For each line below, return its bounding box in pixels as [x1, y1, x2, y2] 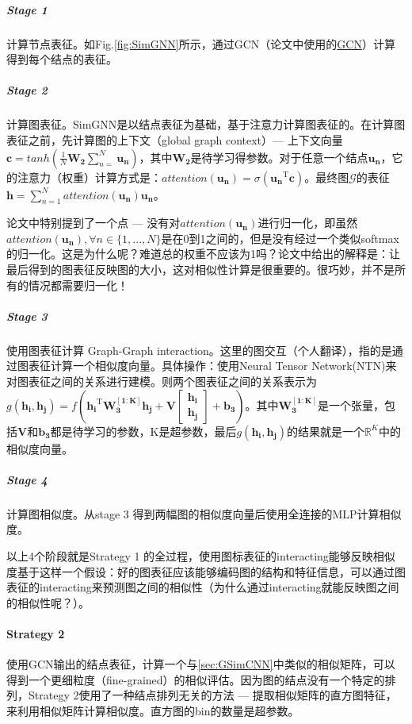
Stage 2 [6, 82, 48, 98]
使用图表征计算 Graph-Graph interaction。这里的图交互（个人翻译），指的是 [6, 341, 392, 358]
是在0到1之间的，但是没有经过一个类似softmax [161, 229, 399, 246]
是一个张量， [317, 396, 384, 413]
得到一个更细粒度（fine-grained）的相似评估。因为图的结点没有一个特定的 [6, 671, 385, 687]
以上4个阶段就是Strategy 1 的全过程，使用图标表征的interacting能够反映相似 [6, 547, 395, 564]
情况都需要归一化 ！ [28, 276, 128, 293]
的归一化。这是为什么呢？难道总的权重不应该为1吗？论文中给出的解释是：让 [6, 245, 400, 262]
